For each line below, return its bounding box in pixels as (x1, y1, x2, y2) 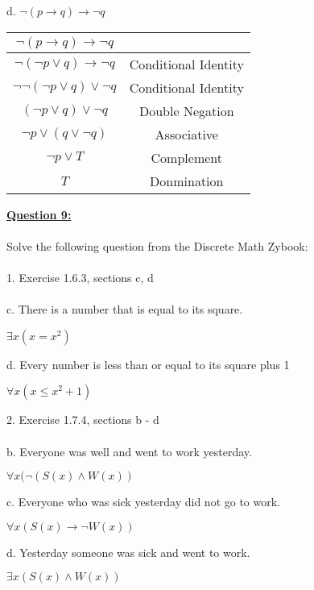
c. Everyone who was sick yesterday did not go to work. (6, 493, 281, 510)
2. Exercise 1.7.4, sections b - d (6, 411, 159, 428)
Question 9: (6, 206, 72, 222)
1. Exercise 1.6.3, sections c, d (6, 268, 154, 285)
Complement (151, 147, 222, 167)
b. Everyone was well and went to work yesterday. (6, 442, 252, 459)
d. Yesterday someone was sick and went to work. (6, 543, 250, 560)
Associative (155, 124, 218, 143)
